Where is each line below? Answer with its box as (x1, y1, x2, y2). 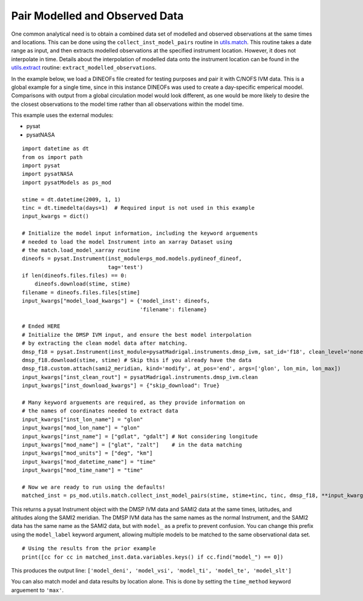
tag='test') (108, 264, 143, 270)
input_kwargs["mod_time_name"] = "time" (22, 467, 143, 474)
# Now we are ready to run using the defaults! (22, 484, 166, 490)
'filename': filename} (139, 306, 207, 313)
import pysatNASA (22, 171, 73, 178)
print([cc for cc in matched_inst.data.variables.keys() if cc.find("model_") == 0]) (22, 553, 284, 560)
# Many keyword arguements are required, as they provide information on (22, 399, 246, 406)
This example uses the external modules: (11, 112, 114, 119)
